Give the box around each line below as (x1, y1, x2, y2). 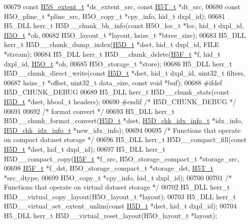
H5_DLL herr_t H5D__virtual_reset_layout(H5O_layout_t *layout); (4, 210, 217, 221)
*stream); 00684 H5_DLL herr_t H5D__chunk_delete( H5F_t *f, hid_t (4, 48, 221, 59)
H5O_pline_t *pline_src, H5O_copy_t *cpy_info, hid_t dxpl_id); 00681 (4, 11, 225, 21)
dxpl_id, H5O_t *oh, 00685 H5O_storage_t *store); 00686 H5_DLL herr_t (4, 58, 232, 68)
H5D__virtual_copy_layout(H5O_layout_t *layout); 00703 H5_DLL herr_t (4, 191, 236, 201)
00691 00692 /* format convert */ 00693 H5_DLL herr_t (4, 106, 175, 116)
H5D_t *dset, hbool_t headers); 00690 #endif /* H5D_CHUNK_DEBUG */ (4, 96, 236, 106)
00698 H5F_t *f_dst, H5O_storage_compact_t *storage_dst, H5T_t (4, 163, 214, 173)
